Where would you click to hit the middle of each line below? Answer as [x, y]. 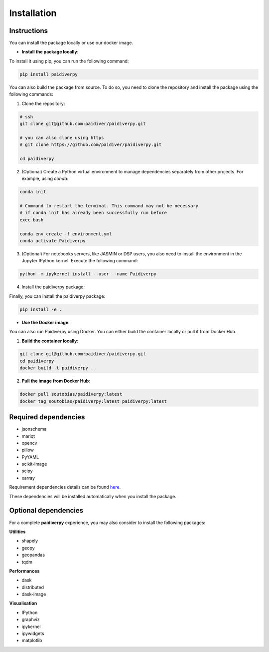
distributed [33, 587]
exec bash [32, 220]
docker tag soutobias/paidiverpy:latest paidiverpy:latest [93, 401]
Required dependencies [47, 417]
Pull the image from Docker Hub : [56, 381]
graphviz [31, 620]
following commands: [31, 94]
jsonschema [34, 429]
